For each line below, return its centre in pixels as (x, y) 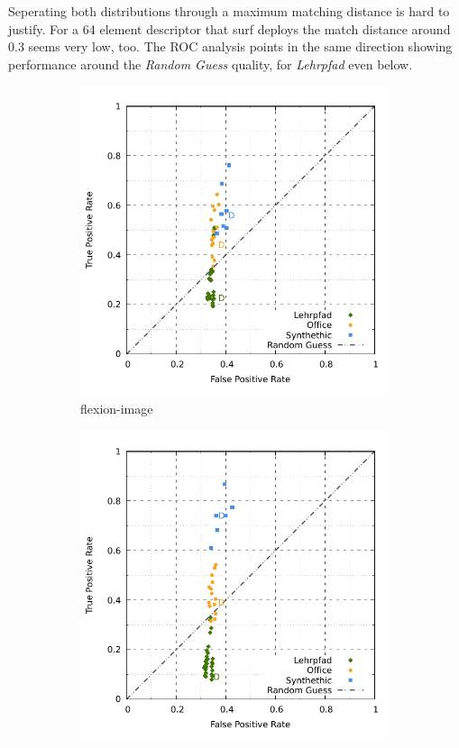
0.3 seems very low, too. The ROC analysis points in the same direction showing (230, 46)
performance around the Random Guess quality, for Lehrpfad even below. (211, 64)
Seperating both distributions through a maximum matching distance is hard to (229, 11)
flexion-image (117, 408)
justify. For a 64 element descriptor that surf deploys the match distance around (229, 28)
